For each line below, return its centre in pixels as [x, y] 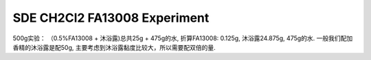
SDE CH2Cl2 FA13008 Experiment [111, 18]
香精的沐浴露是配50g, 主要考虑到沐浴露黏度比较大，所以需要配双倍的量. [114, 47]
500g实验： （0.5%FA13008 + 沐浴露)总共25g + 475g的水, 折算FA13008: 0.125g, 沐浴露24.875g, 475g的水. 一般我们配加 [183, 38]
